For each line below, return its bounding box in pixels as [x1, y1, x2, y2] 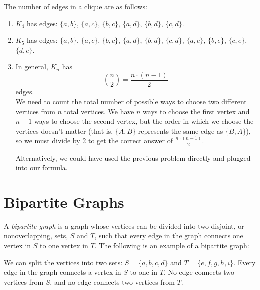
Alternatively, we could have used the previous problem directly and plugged [15, 152, 251, 163]
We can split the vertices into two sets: [4, 257, 123, 267]
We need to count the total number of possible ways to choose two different [15, 96, 247, 107]
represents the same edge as [138, 125, 223, 136]
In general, [15, 61, 48, 72]
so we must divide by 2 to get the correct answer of [15, 135, 173, 146]
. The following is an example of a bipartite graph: [94, 240, 249, 251]
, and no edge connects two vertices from [50, 276, 175, 287]
